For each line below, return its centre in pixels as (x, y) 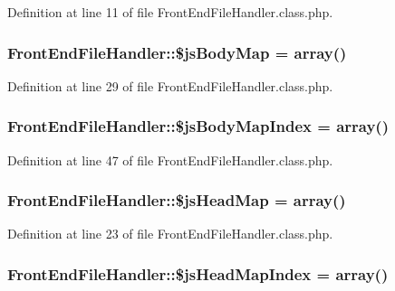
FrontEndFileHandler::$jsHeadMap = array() (177, 200)
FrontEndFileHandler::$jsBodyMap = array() (177, 52)
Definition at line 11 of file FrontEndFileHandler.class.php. (170, 12)
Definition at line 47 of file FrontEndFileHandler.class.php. (170, 160)
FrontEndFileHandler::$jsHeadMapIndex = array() (198, 273)
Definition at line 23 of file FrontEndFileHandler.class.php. (170, 234)
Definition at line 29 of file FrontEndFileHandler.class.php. (170, 85)
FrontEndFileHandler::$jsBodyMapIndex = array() (198, 126)
